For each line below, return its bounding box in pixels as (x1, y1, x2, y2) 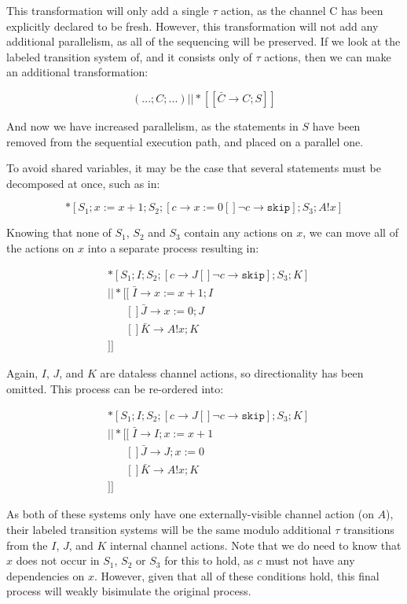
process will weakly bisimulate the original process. (6, 583, 251, 599)
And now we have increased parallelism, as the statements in (6, 117, 299, 134)
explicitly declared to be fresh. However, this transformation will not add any (6, 17, 379, 34)
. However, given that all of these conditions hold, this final (93, 567, 379, 584)
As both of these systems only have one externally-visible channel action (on (6, 506, 374, 522)
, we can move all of (302, 224, 398, 241)
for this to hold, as (164, 552, 254, 569)
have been (312, 117, 361, 134)
